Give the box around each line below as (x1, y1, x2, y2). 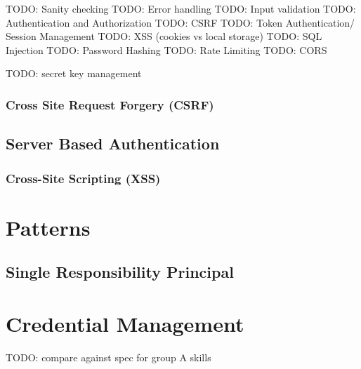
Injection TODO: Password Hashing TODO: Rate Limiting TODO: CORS (6, 42, 327, 57)
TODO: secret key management (6, 66, 142, 81)
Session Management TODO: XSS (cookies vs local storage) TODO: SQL (6, 29, 322, 43)
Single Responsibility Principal (6, 261, 234, 283)
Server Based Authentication (6, 133, 220, 154)
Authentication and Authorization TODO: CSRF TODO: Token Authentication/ (6, 15, 355, 29)
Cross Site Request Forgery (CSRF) (6, 95, 214, 113)
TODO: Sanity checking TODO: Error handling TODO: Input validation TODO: (6, 1, 356, 15)
